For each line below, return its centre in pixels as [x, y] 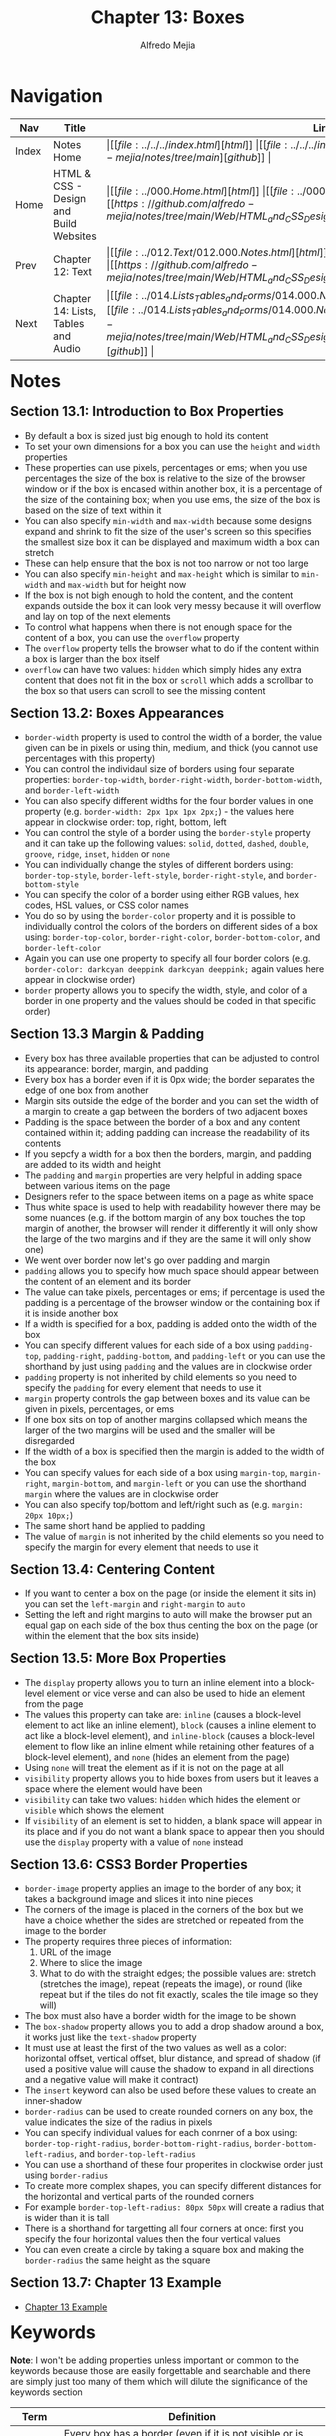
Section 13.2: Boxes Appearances [117, 712]
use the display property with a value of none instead [134, 1842]
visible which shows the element [94, 1810]
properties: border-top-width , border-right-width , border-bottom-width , [173, 780]
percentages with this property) [90, 758]
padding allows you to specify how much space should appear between [171, 1270]
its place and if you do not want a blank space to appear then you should [174, 1831]
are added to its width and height [92, 1164]
